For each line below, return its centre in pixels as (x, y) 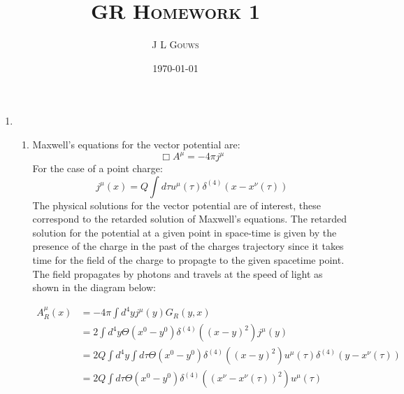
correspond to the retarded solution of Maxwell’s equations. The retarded (189, 219)
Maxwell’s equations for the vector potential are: (136, 144)
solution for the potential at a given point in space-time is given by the (185, 232)
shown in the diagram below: (94, 287)
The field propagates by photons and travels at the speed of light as (178, 273)
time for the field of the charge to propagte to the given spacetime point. (188, 259)
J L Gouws (175, 44)
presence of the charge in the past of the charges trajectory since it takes (188, 246)
